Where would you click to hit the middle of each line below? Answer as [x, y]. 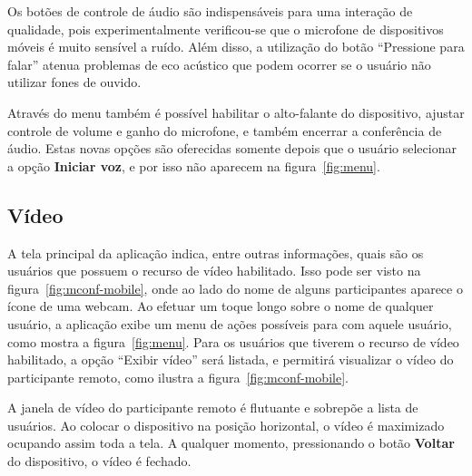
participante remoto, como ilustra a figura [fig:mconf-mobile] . [178, 377]
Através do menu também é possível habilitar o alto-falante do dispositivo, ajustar [236, 112]
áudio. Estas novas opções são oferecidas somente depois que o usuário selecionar [232, 148]
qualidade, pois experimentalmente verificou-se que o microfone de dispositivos [226, 29]
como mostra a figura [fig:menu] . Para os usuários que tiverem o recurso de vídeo [233, 341]
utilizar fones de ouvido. [74, 82]
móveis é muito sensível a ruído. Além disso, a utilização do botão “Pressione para [236, 47]
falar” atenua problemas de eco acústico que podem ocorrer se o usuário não [219, 64]
